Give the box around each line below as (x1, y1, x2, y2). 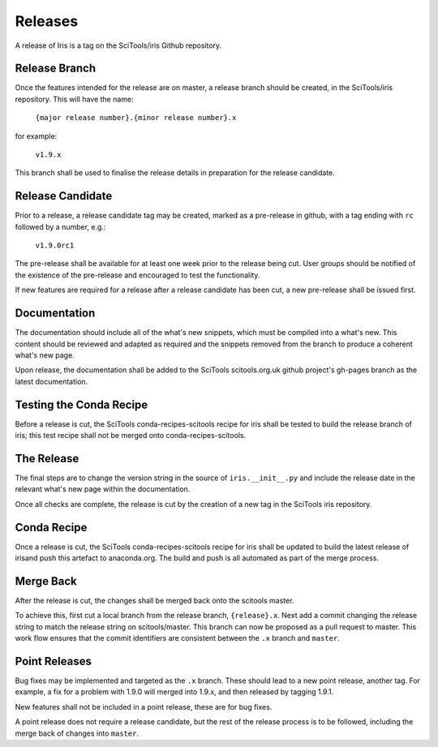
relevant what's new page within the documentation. (15, 484, 191, 494)
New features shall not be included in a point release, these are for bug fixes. (15, 702, 273, 711)
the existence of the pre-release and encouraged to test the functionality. (15, 270, 260, 280)
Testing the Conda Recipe (15, 397, 148, 411)
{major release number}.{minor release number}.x (35, 114, 237, 122)
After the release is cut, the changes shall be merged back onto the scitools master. (15, 595, 294, 605)
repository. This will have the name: (15, 94, 134, 104)
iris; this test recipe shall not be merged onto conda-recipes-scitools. (15, 431, 247, 440)
